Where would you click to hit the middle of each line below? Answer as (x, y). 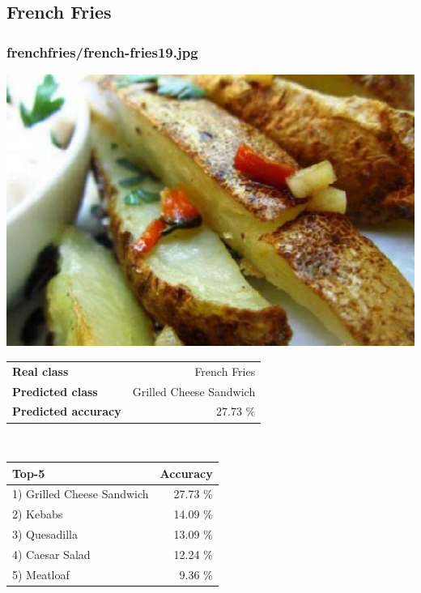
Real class (40, 371)
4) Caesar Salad (51, 554)
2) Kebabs (38, 514)
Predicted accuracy (67, 411)
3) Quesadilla (45, 534)
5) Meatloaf (41, 574)
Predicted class (55, 391)
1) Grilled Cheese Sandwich (81, 494)
